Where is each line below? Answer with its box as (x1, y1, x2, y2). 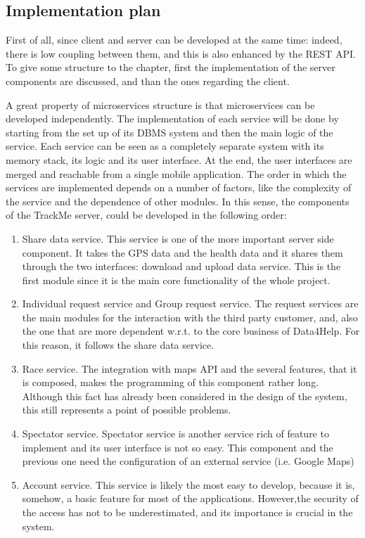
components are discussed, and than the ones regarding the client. (6, 73, 290, 88)
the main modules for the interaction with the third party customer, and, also (22, 309, 358, 324)
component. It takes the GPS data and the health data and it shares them (22, 245, 343, 260)
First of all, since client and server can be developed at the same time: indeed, (6, 32, 342, 47)
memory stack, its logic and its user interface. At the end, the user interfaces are (6, 152, 352, 167)
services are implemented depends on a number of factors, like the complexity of (6, 180, 352, 195)
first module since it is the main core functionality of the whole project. (22, 272, 331, 287)
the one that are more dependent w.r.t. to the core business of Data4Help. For (22, 324, 360, 338)
